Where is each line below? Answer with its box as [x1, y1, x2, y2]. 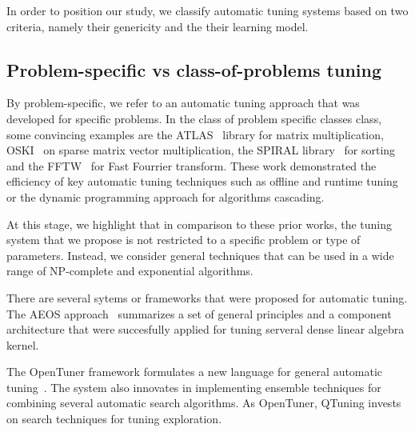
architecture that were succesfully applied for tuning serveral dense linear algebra [6, 321, 405, 338]
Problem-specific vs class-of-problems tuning [6, 57, 382, 82]
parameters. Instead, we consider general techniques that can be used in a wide [6, 246, 394, 263]
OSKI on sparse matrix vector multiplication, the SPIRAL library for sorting [6, 142, 396, 158]
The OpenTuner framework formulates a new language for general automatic [6, 363, 383, 380]
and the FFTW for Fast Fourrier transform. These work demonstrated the [6, 157, 377, 174]
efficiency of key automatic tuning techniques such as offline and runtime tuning [6, 173, 398, 190]
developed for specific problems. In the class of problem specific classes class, [6, 110, 382, 126]
